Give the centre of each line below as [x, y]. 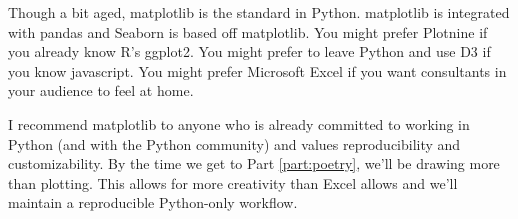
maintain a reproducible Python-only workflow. [153, 202]
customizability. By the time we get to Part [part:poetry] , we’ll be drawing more [254, 163]
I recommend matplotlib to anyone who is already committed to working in [239, 123]
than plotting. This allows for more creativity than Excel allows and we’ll [233, 182]
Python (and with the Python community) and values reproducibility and [234, 143]
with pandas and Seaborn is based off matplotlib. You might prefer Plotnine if [248, 31]
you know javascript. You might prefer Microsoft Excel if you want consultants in [257, 70]
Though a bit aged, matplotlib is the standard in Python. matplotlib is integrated [259, 12]
